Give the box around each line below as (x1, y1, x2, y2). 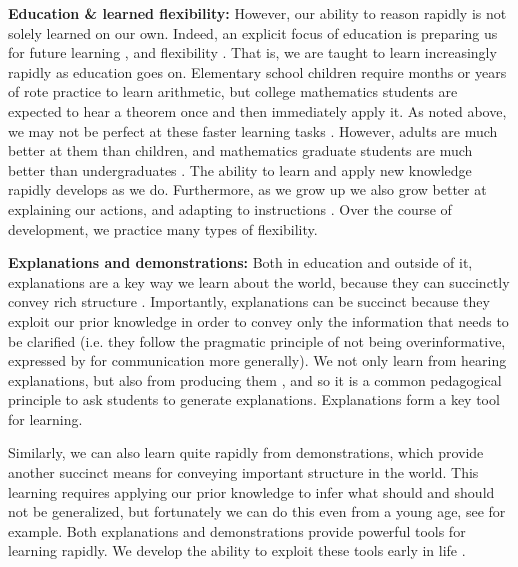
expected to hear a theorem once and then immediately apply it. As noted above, (8, 100, 507, 121)
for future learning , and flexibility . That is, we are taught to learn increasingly (8, 42, 497, 63)
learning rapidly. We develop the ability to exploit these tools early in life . (8, 540, 466, 561)
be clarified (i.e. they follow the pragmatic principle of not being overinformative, (8, 330, 506, 351)
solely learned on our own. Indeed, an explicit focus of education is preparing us (8, 22, 498, 43)
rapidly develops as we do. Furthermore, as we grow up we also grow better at (8, 179, 487, 200)
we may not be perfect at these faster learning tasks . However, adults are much (8, 120, 498, 141)
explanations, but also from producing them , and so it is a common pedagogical (8, 369, 502, 390)
